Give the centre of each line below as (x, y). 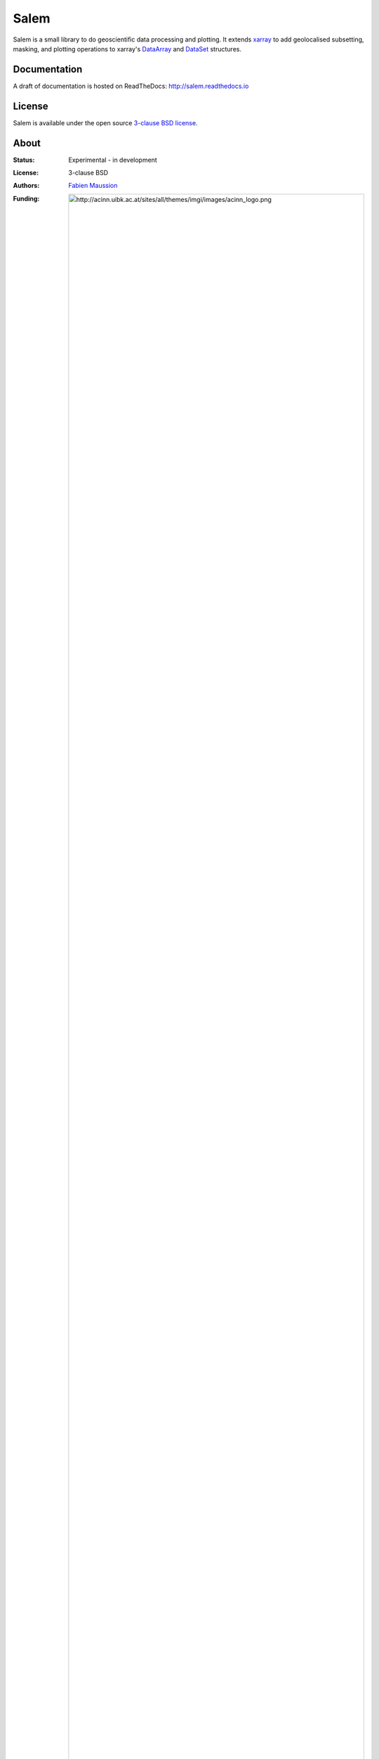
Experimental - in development (113, 160)
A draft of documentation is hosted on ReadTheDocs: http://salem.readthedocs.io (131, 86)
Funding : (26, 198)
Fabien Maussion (93, 186)
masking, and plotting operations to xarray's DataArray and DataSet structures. (127, 49)
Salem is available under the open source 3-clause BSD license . (105, 122)
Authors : (26, 186)
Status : (24, 160)
